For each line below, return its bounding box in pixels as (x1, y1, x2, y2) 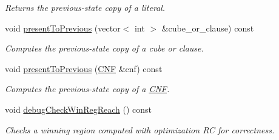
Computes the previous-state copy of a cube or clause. (5, 42, 204, 55)
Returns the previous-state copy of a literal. (5, 1, 166, 13)
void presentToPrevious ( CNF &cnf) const (5, 62, 163, 75)
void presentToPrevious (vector (5, 21, 121, 34)
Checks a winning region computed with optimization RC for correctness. (5, 123, 275, 136)
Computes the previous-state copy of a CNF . (5, 82, 170, 95)
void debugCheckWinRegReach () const (5, 102, 152, 115)
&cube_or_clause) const (161, 21, 254, 34)
